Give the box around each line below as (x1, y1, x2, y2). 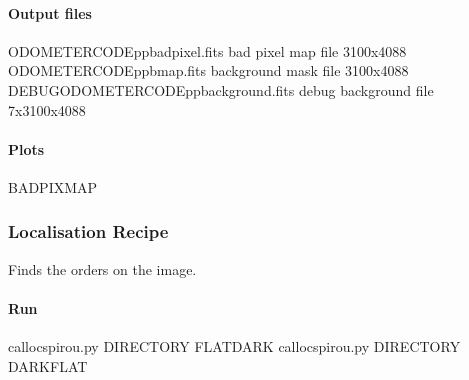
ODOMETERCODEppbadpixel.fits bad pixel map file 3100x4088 (8, 40, 407, 61)
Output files (8, 2, 92, 23)
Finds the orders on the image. (8, 258, 197, 279)
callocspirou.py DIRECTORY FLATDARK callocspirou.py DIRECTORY (8, 336, 461, 357)
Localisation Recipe (8, 219, 169, 244)
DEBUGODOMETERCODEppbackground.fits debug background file (8, 79, 434, 100)
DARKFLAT (8, 355, 88, 376)
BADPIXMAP (8, 176, 98, 197)
